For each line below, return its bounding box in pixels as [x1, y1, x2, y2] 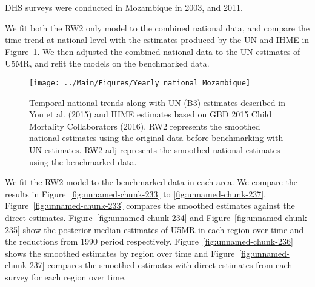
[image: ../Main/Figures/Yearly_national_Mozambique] [29, 78, 251, 87]
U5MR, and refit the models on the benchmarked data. [5, 57, 210, 70]
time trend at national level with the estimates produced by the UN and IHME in [5, 33, 310, 46]
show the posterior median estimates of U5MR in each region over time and [22, 223, 304, 236]
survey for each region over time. [5, 270, 127, 283]
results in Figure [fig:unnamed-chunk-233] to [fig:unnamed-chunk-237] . [5, 187, 267, 200]
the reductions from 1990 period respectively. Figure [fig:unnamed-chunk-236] [5, 235, 293, 248]
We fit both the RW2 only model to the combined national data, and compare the [5, 21, 310, 34]
